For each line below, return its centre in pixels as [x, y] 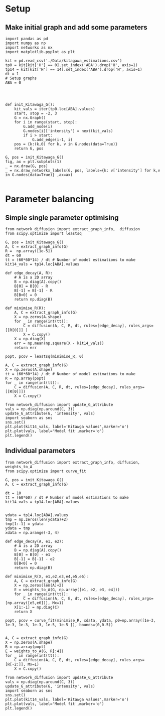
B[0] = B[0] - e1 [32, 554]
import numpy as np [26, 43]
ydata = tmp [18, 528]
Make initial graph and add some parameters [76, 27]
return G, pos [29, 149]
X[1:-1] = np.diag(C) [37, 607]
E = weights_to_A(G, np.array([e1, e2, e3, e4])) [67, 590]
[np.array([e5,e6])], [28, 603]
